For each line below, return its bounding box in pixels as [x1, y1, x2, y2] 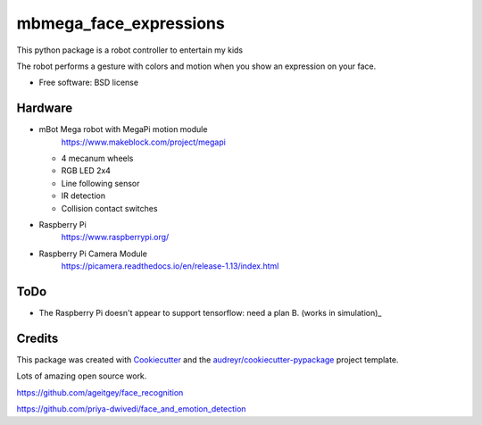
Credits [16, 330, 59, 346]
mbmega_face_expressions [16, 13, 225, 33]
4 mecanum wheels [61, 153, 134, 164]
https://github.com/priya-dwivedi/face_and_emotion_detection [16, 404, 246, 414]
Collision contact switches [61, 203, 158, 213]
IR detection [61, 190, 106, 201]
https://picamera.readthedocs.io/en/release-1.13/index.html [61, 261, 279, 271]
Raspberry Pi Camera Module [38, 248, 147, 259]
